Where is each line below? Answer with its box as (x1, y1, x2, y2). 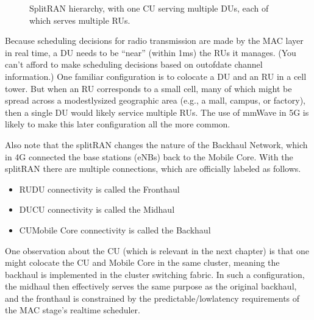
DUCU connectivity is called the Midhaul (19, 203, 175, 216)
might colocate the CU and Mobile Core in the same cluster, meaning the (5, 256, 280, 269)
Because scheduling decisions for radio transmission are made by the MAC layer (5, 34, 304, 47)
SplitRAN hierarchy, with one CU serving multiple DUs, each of (29, 2, 269, 14)
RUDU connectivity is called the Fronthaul (19, 182, 180, 195)
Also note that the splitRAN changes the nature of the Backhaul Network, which (5, 138, 308, 151)
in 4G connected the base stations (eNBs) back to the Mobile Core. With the (5, 150, 293, 163)
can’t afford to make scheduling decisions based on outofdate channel (5, 58, 263, 71)
